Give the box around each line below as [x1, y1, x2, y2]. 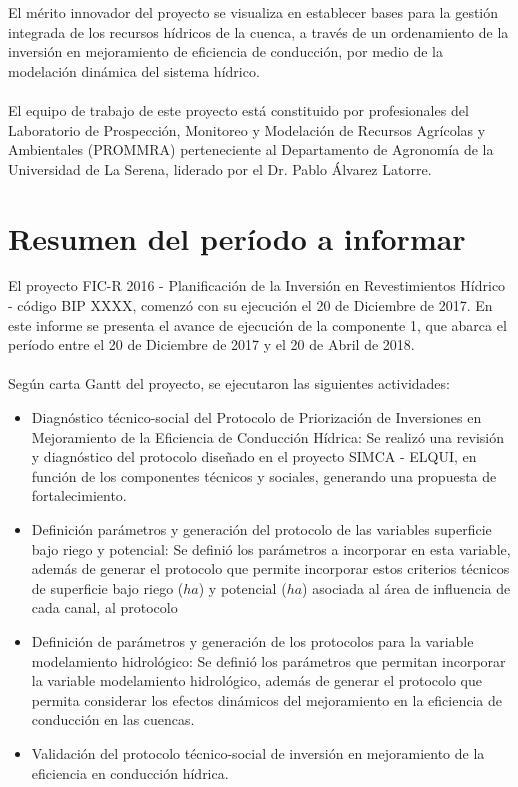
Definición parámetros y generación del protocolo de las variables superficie [31, 519, 492, 539]
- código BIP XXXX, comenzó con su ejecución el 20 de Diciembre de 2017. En [8, 295, 493, 316]
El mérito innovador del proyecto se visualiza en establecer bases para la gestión [8, 2, 499, 22]
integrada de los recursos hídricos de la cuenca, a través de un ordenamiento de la [8, 21, 509, 42]
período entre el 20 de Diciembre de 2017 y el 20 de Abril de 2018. [8, 334, 415, 355]
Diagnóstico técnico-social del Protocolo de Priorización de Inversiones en [31, 407, 482, 428]
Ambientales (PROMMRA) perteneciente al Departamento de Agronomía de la [8, 139, 494, 160]
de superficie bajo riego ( [31, 577, 184, 598]
